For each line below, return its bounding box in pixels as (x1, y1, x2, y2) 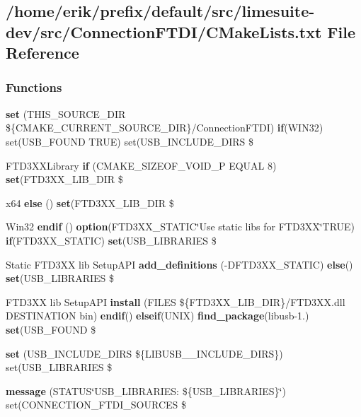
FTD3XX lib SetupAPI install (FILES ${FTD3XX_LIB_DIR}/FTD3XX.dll (6, 294, 345, 309)
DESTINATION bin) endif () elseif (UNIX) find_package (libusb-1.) (6, 308, 309, 323)
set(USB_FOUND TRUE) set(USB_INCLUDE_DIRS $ (6, 134, 253, 148)
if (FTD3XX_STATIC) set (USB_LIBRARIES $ (6, 233, 217, 247)
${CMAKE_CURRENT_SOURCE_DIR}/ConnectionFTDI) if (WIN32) (6, 120, 323, 135)
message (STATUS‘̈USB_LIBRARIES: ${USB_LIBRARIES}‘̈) (6, 383, 286, 398)
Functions (6, 78, 62, 96)
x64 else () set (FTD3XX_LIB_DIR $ (6, 195, 174, 210)
